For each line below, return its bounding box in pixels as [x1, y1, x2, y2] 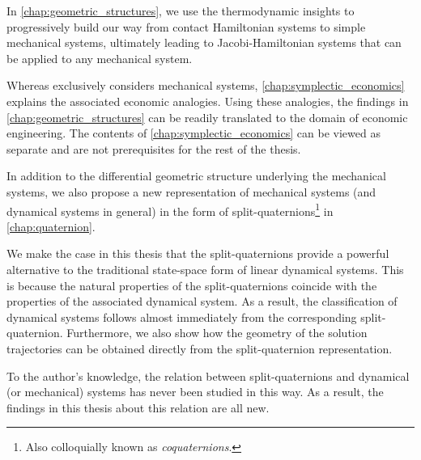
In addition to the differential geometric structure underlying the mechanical [6, 167, 386, 184]
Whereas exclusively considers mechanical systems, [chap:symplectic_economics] [6, 77, 405, 94]
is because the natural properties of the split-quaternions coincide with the [6, 276, 377, 293]
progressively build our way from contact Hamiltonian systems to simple [6, 18, 366, 35]
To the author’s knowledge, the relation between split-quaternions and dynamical [6, 367, 410, 384]
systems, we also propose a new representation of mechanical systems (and [6, 183, 376, 200]
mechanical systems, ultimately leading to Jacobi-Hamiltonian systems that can [6, 34, 402, 51]
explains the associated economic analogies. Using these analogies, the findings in [6, 92, 409, 109]
